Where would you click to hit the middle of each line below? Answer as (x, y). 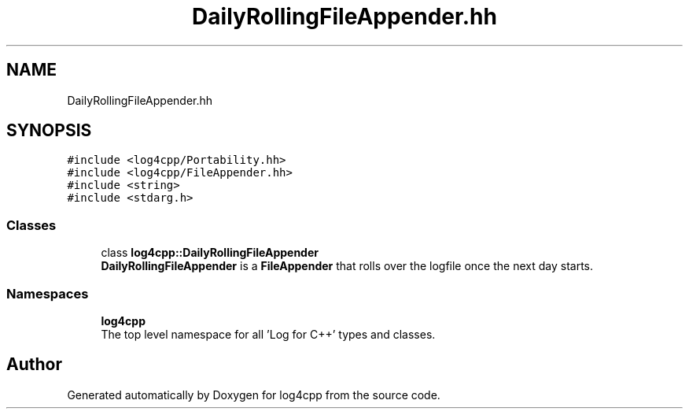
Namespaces (48, 293)
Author (34, 365)
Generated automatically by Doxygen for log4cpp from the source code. (254, 395)
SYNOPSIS (49, 131)
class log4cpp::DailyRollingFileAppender (210, 253)
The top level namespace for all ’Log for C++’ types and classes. (268, 334)
